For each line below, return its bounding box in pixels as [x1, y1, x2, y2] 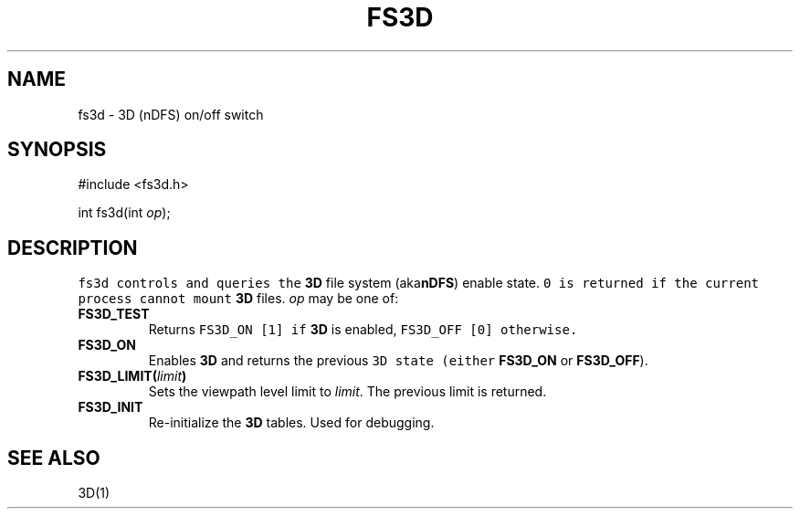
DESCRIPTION [7, 236, 138, 259]
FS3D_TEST [78, 306, 150, 322]
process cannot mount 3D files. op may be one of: [78, 290, 399, 307]
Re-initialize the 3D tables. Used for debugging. [148, 415, 435, 431]
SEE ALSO [7, 446, 100, 469]
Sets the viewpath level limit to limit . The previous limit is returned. [148, 384, 547, 400]
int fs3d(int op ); [78, 205, 171, 221]
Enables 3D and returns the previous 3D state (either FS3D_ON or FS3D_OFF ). [148, 353, 648, 369]
